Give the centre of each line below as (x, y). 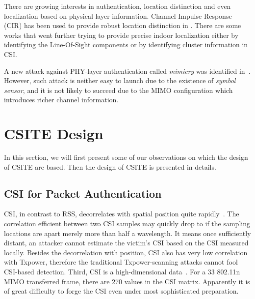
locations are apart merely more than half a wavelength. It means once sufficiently (127, 233)
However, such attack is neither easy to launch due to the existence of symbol (120, 80)
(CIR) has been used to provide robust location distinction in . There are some (123, 25)
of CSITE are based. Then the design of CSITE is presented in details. (110, 166)
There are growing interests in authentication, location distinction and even (117, 6)
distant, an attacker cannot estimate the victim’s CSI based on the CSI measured (126, 243)
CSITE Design (54, 134)
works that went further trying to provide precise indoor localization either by (121, 35)
